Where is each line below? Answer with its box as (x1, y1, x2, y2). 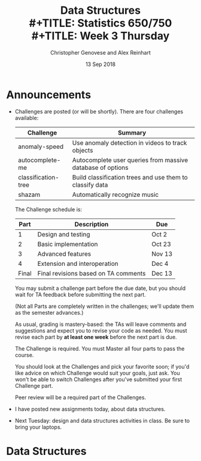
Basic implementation (37, 240, 98, 248)
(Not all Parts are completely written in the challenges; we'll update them (14, 303, 194, 310)
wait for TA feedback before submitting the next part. (14, 291, 147, 298)
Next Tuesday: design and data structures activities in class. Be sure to (14, 417, 190, 424)
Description (74, 220, 109, 228)
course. (14, 351, 34, 358)
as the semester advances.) (14, 309, 84, 316)
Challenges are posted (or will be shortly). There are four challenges (14, 107, 184, 115)
